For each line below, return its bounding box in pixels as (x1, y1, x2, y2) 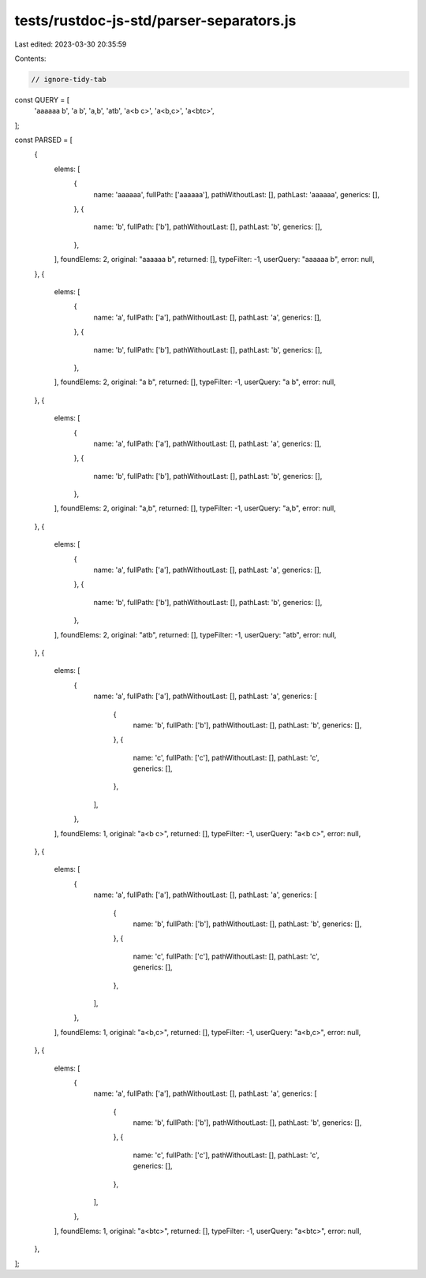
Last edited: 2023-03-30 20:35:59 (14, 39, 127, 49)
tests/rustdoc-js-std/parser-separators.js (14, 12, 297, 29)
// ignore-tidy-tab (31, 75, 106, 84)
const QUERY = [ (14, 95, 70, 104)
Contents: (14, 54, 47, 63)
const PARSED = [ (14, 135, 73, 145)
